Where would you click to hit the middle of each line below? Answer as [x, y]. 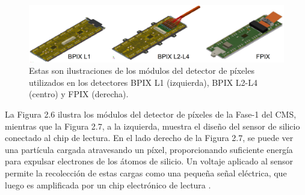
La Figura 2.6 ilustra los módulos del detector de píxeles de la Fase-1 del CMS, [151, 114]
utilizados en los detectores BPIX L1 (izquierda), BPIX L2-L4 [143, 82]
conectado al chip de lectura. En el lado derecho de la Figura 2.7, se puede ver [149, 138]
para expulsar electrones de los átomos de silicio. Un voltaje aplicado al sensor [149, 161]
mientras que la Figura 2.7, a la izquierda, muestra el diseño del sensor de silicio [152, 126]
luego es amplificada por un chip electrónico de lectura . [108, 184]
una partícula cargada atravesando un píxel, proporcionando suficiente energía [149, 149]
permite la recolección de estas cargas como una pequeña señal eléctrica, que [146, 172]
